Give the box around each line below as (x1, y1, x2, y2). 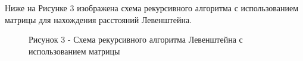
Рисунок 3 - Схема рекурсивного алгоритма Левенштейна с (29, 33, 243, 46)
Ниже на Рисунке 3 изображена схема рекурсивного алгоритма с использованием (5, 2, 299, 14)
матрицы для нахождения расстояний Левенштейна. (5, 13, 192, 25)
